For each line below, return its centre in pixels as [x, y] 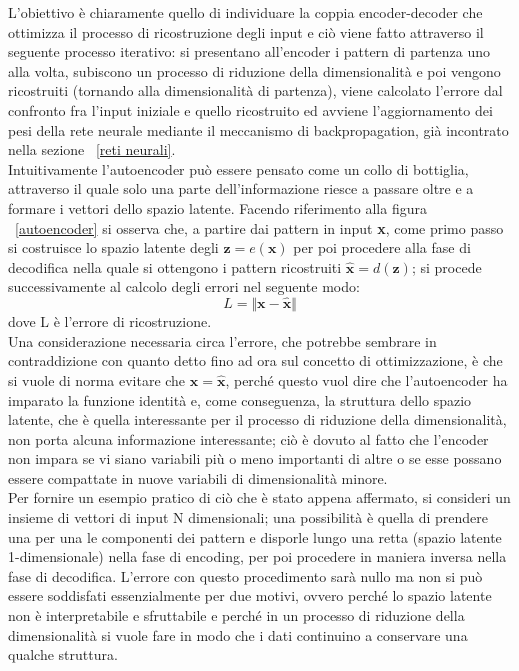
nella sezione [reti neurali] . [92, 149]
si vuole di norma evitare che [97, 379]
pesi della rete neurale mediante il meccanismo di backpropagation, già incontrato [258, 129]
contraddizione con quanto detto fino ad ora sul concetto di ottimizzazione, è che [255, 360]
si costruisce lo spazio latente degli [113, 247]
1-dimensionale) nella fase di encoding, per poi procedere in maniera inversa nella [257, 556]
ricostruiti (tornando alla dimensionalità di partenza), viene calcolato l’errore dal [255, 90]
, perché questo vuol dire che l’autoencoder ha [366, 379]
